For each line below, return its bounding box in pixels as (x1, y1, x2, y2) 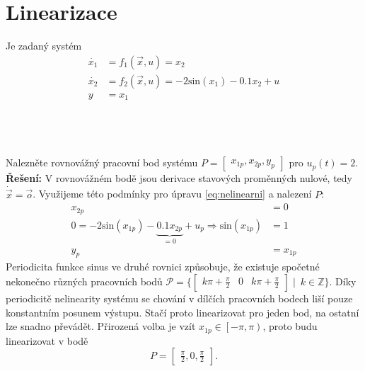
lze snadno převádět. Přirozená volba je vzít (6, 319, 196, 333)
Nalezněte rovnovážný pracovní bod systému (6, 155, 198, 170)
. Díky (329, 273, 357, 288)
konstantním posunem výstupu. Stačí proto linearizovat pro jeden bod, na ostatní (6, 304, 359, 319)
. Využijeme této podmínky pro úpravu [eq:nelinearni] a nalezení (33, 186, 312, 201)
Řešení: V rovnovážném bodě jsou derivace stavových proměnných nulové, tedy (6, 171, 352, 185)
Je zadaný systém (6, 38, 82, 53)
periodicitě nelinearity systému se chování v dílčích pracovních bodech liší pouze (6, 290, 353, 305)
